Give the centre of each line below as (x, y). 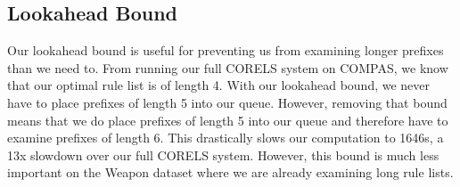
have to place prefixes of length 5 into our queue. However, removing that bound (227, 102)
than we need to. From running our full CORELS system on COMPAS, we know (228, 67)
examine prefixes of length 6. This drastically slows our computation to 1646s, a (226, 138)
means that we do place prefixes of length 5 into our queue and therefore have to (228, 120)
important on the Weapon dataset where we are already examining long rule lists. (230, 172)
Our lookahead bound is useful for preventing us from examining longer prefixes (226, 50)
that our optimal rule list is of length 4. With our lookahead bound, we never (219, 85)
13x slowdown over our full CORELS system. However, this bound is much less (223, 154)
